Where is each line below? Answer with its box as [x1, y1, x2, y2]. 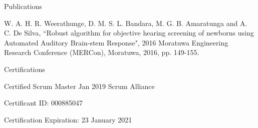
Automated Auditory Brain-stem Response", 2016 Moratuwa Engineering [4, 37, 228, 47]
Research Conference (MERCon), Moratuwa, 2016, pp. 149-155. [4, 47, 199, 57]
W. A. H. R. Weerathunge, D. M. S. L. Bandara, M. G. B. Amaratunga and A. [4, 17, 247, 28]
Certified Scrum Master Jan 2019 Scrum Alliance [4, 80, 155, 91]
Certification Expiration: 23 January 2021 [4, 114, 132, 124]
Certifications [4, 63, 45, 74]
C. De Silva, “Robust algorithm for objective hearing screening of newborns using [4, 27, 254, 38]
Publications [4, 1, 42, 11]
